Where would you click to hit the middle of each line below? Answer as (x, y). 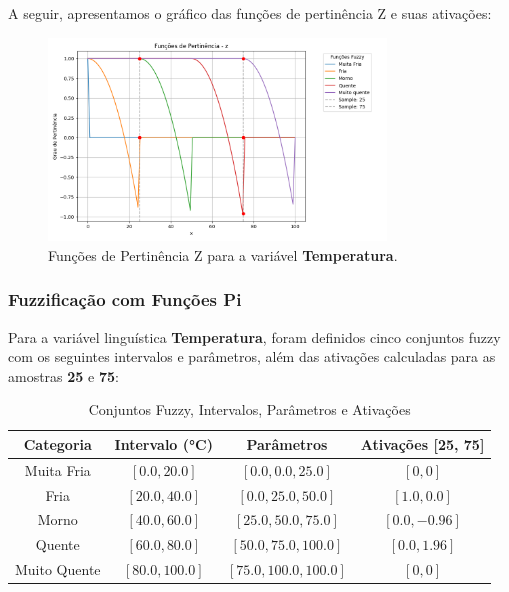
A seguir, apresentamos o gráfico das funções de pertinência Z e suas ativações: (250, 13)
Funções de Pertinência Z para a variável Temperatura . (223, 254)
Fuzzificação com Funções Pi (125, 299)
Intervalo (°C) (163, 443)
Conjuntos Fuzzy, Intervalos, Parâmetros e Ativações (249, 409)
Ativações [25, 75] (422, 443)
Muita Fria (57, 469)
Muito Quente (58, 569)
